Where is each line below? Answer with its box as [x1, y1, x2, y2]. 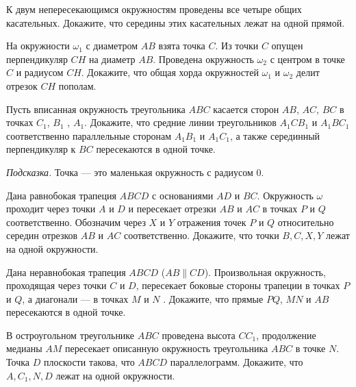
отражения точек [177, 214, 246, 229]
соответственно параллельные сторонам [6, 128, 171, 142]
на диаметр [88, 51, 136, 66]
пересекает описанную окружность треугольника [65, 341, 268, 355]
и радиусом [16, 65, 64, 79]
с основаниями [152, 188, 214, 202]
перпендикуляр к [6, 142, 76, 156]
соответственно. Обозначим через [6, 214, 146, 229]
